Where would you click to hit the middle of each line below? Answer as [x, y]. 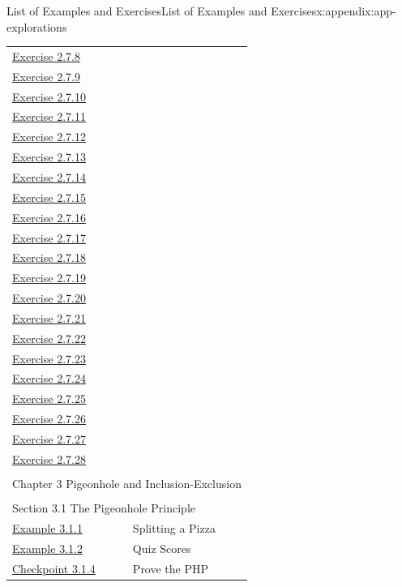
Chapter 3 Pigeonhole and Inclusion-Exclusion [127, 483]
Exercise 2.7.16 [49, 217]
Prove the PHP [171, 568]
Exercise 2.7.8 [46, 56]
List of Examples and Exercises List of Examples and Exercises [162, 11]
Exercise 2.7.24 [49, 378]
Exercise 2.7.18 [49, 257]
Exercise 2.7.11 [49, 116]
